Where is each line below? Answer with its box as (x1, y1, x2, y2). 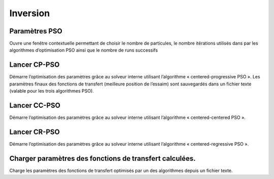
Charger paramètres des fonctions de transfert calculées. (9, 154, 196, 163)
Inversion (9, 8, 50, 19)
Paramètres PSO (9, 27, 63, 35)
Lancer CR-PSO (9, 127, 60, 136)
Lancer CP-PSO (9, 61, 60, 69)
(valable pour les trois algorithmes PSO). (9, 88, 94, 94)
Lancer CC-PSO (9, 101, 60, 110)
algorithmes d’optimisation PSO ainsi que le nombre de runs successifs (9, 47, 158, 53)
